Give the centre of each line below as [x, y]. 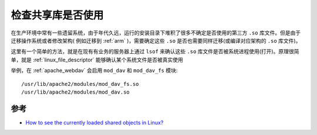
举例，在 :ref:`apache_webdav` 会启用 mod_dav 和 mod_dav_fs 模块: [94, 71]
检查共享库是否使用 [57, 15]
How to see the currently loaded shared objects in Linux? [95, 122]
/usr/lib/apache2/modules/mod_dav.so [76, 92]
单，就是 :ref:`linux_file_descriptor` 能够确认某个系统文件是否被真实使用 [97, 60]
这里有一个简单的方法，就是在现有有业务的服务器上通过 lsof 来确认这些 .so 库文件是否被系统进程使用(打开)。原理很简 [155, 51]
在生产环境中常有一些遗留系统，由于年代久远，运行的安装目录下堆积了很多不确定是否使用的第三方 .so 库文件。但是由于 [156, 33]
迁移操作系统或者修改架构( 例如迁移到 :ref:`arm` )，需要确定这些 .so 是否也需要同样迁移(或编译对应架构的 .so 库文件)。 [156, 40]
